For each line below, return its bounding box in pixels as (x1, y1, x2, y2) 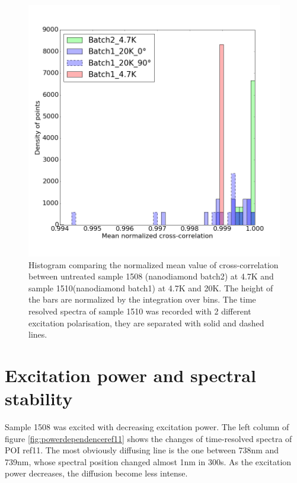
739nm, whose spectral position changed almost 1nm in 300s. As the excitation (5, 455, 292, 468)
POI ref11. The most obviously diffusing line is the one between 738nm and (5, 444, 279, 456)
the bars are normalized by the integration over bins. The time (28, 293, 256, 306)
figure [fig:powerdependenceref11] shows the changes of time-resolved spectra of (5, 432, 292, 444)
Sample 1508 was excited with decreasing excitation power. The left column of (5, 421, 289, 433)
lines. (28, 328, 47, 341)
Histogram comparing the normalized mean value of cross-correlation (28, 258, 279, 271)
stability (5, 386, 73, 411)
